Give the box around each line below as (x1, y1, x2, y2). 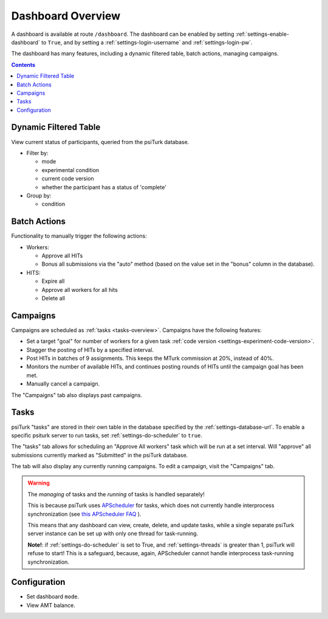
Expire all (41, 277, 65, 285)
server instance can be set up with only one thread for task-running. (27, 530, 199, 538)
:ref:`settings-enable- (235, 30, 290, 38)
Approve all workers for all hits (41, 286, 118, 293)
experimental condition (41, 166, 100, 173)
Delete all (41, 294, 66, 302)
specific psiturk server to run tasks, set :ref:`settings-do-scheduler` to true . (11, 432, 203, 439)
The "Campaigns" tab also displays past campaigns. (11, 391, 143, 398)
